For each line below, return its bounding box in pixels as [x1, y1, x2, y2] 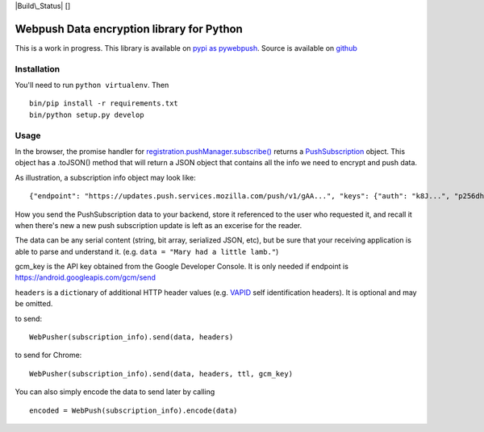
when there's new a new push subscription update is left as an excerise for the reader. [15, 220, 302, 230]
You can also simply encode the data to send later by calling [15, 387, 215, 397]
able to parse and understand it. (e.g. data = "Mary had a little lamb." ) [15, 247, 279, 256]
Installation [15, 63, 60, 74]
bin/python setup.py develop [29, 110, 144, 119]
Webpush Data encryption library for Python [15, 22, 244, 35]
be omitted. [15, 299, 53, 309]
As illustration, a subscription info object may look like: [15, 172, 197, 182]
